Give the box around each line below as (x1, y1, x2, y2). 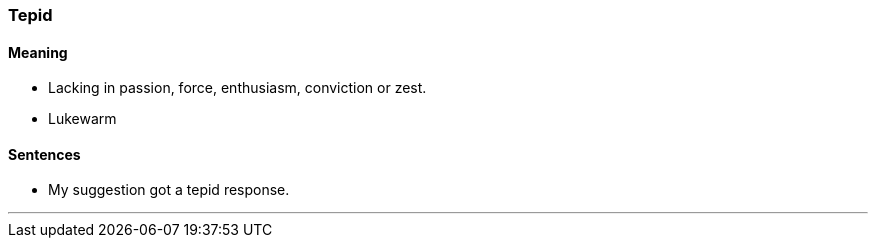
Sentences (8, 145, 81, 163)
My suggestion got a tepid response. (48, 181, 290, 199)
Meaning (8, 43, 68, 61)
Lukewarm (48, 110, 117, 128)
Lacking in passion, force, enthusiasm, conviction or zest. (48, 79, 427, 97)
